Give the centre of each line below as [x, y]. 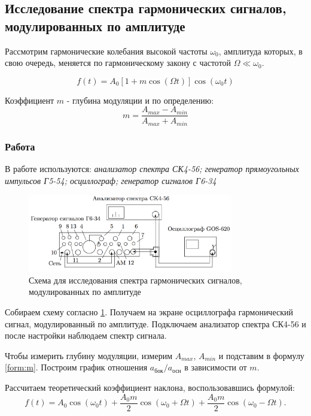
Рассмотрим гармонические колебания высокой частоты [106, 51]
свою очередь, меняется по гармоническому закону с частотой [118, 63]
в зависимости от [216, 367]
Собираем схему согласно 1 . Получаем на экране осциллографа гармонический [149, 312]
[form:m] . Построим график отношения [76, 367]
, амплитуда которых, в [260, 51]
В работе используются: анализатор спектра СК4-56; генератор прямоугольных [152, 169]
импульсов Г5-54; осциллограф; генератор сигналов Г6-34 [111, 180]
